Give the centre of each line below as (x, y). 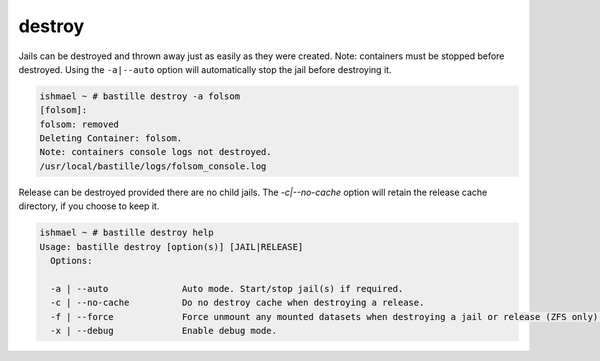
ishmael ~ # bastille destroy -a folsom (139, 96)
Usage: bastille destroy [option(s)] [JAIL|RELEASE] (171, 246)
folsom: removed (79, 124)
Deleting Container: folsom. (111, 138)
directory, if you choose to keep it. (89, 206)
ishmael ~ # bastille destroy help (126, 233)
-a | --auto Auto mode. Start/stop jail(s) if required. (227, 288)
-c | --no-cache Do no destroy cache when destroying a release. (237, 303)
